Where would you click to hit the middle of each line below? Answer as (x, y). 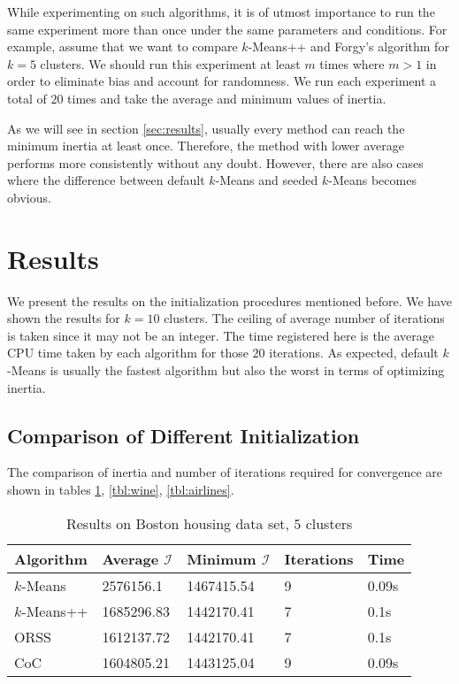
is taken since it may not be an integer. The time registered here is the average (221, 335)
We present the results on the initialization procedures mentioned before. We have (229, 300)
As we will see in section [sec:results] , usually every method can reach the (206, 128)
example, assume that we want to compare (122, 46)
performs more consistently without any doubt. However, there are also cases (215, 162)
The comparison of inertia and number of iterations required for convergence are (225, 472)
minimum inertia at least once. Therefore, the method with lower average (206, 146)
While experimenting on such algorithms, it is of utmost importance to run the (221, 12)
